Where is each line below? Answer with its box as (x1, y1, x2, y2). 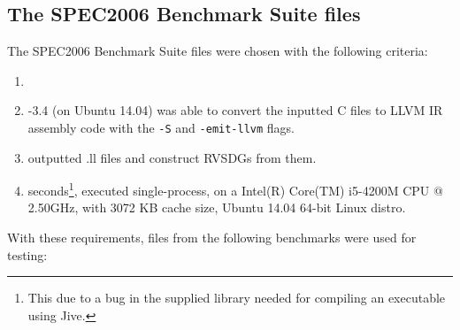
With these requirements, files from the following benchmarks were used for (7, 228, 417, 247)
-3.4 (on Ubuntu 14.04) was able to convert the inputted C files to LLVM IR (27, 101, 443, 119)
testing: (7, 245, 48, 264)
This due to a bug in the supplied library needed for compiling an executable (27, 288, 446, 307)
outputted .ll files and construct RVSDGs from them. (27, 148, 317, 166)
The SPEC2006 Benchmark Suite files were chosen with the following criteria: (7, 42, 428, 60)
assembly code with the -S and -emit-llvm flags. (27, 118, 295, 136)
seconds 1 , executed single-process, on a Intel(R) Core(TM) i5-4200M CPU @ (27, 179, 443, 199)
